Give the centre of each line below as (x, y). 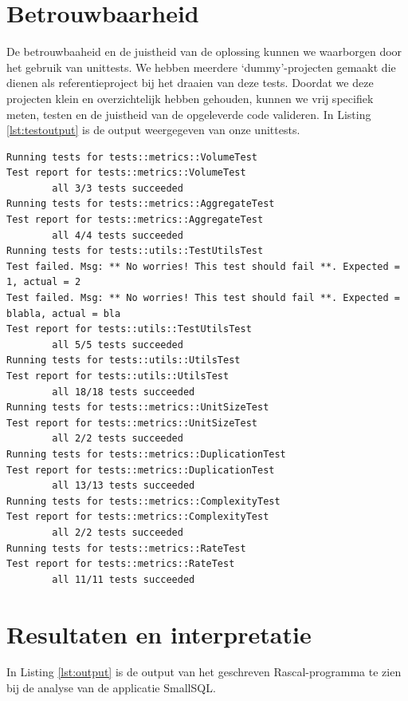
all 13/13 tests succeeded (124, 486)
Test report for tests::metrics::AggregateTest (135, 220)
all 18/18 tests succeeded (124, 392)
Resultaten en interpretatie (159, 634)
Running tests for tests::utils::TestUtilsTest (135, 251)
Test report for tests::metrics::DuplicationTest (141, 470)
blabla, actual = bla (64, 313)
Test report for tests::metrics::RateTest (121, 564)
